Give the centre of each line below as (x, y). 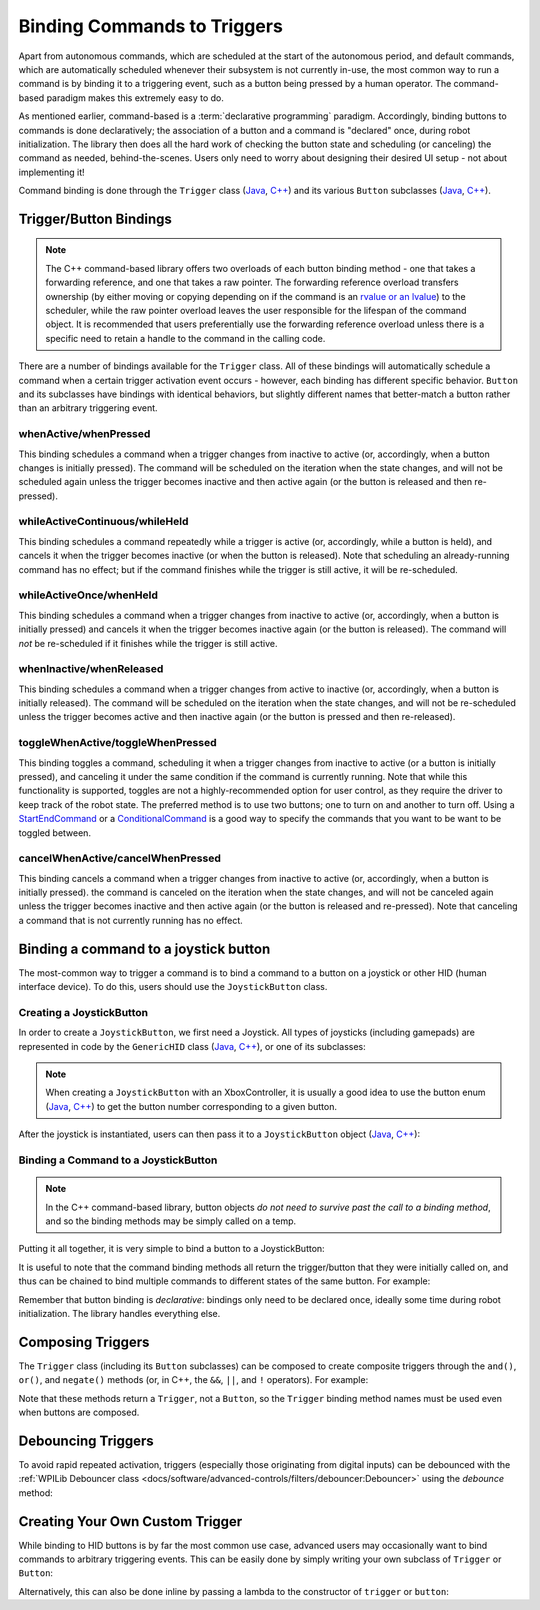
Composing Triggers (84, 1341)
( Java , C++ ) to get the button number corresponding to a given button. (191, 1106)
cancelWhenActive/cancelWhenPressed (120, 858)
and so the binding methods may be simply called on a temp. (171, 1221)
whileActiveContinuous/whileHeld (103, 522)
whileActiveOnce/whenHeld (88, 595)
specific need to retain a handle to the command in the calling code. (185, 338)
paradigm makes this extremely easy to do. (135, 97)
